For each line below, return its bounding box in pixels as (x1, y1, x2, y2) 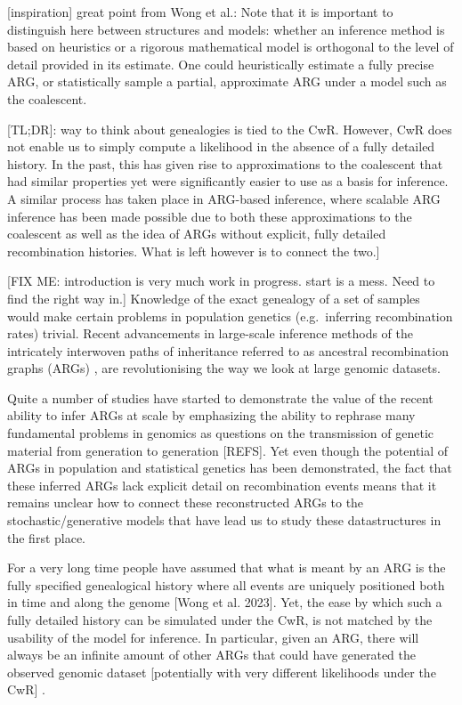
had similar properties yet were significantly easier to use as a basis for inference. (7, 172, 449, 190)
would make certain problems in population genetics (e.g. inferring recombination (7, 306, 453, 325)
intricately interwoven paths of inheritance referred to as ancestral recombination (7, 341, 449, 360)
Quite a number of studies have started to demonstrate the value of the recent (7, 388, 434, 407)
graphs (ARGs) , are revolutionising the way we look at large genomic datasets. (7, 359, 441, 377)
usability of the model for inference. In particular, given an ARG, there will (7, 628, 419, 646)
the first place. (7, 528, 86, 547)
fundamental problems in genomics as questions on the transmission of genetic (7, 424, 434, 442)
